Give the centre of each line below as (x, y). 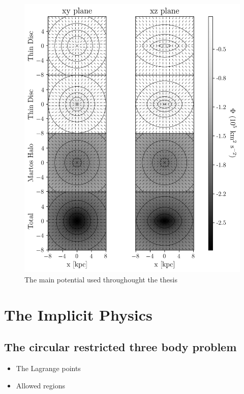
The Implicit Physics (78, 314)
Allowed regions (40, 385)
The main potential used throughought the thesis (101, 279)
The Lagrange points (48, 368)
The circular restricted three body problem (120, 347)
